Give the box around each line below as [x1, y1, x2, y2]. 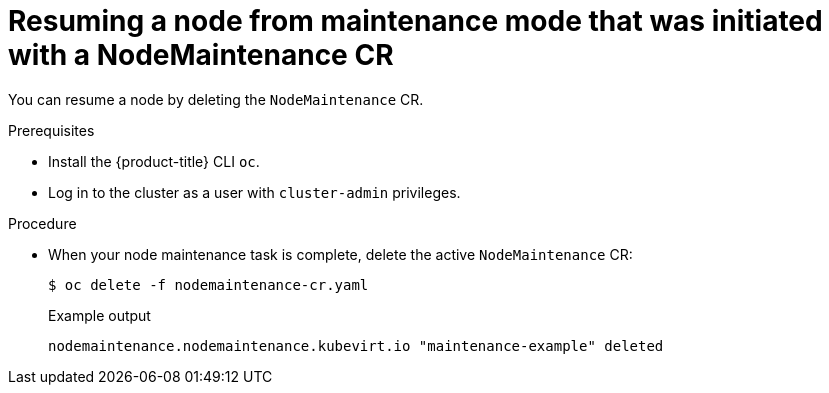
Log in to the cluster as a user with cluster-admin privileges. [48, 183, 461, 201]
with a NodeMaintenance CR [8, 38, 394, 72]
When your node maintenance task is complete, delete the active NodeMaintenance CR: [48, 245, 633, 263]
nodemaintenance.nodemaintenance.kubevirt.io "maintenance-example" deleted [48, 337, 664, 354]
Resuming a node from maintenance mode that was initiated [8, 4, 823, 38]
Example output [48, 306, 151, 324]
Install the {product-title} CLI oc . [48, 152, 260, 170]
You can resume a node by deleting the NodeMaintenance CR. [8, 90, 424, 108]
